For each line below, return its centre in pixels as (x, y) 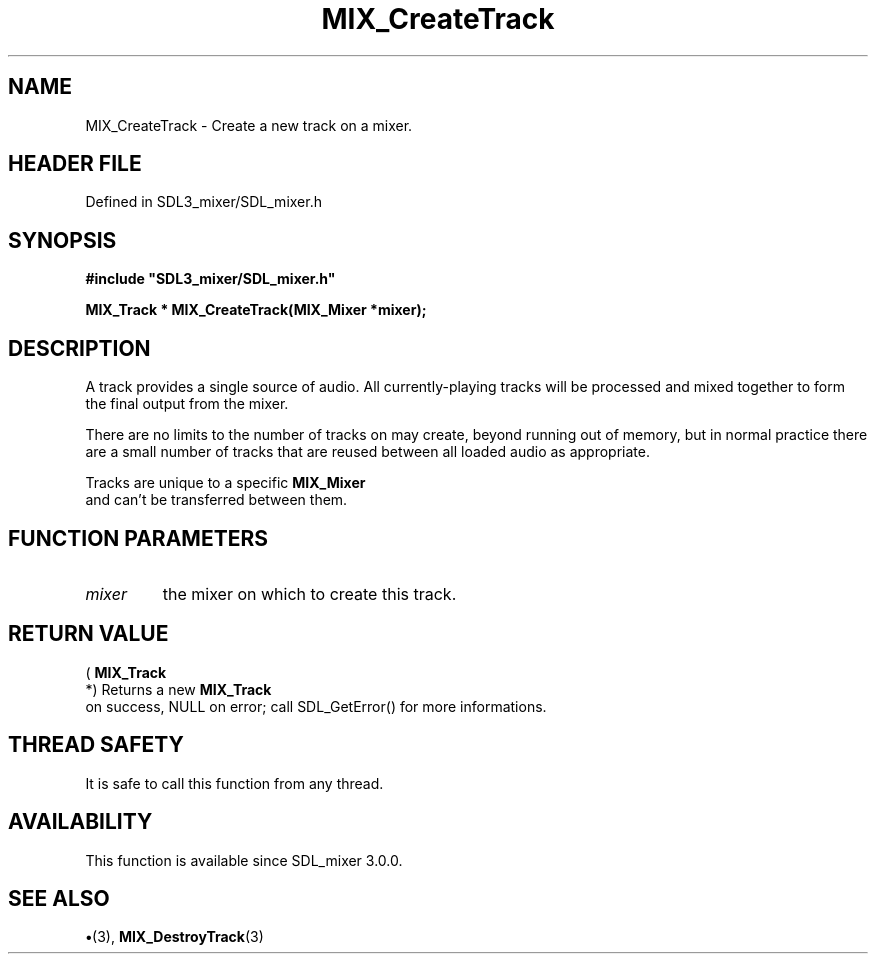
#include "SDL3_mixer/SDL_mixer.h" (210, 279)
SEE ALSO (59, 898)
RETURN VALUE (88, 634)
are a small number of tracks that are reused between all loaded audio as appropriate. (367, 452)
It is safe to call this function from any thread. (234, 783)
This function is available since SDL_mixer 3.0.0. (244, 860)
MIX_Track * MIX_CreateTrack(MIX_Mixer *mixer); (256, 310)
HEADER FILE (75, 164)
